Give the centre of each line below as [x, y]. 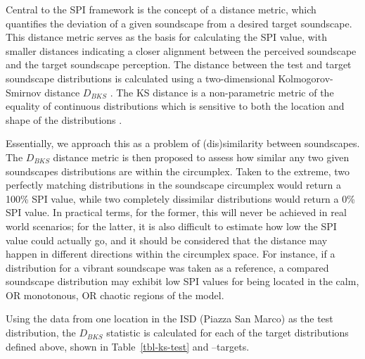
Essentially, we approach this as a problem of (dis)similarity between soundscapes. [183, 143]
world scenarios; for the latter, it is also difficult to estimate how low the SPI [171, 226]
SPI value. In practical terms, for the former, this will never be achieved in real [176, 212]
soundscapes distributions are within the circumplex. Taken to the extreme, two [178, 171]
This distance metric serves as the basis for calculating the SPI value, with [166, 37]
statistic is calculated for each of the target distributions [228, 333]
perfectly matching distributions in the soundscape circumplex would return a [173, 185]
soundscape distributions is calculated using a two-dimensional [140, 78]
